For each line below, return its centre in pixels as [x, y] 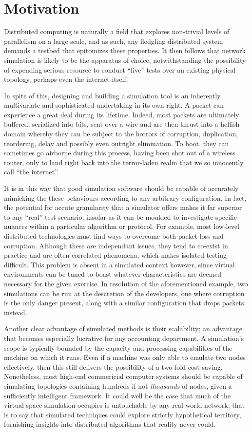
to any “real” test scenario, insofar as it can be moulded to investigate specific [121, 216]
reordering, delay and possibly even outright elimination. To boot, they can [116, 143]
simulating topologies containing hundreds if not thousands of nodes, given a [118, 385]
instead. [16, 312]
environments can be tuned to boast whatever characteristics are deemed [113, 274]
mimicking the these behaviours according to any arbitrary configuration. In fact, [125, 197]
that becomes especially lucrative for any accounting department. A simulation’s [124, 338]
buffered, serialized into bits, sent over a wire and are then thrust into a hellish [122, 124]
